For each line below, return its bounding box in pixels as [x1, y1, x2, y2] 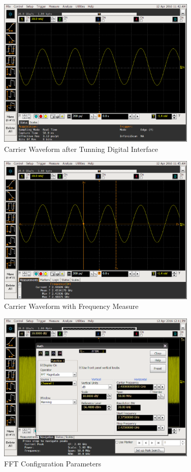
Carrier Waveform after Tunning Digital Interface [4, 143, 158, 154]
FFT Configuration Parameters [4, 458, 101, 468]
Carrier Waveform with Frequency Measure [4, 301, 139, 311]
